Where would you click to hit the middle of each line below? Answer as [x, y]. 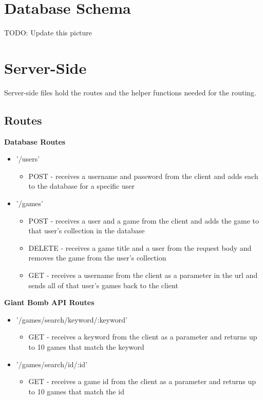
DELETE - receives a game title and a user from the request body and [140, 247]
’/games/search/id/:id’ [52, 364]
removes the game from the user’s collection [97, 258]
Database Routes [35, 141]
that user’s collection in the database [87, 231]
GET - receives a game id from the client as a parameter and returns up [142, 381]
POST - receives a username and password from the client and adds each [143, 176]
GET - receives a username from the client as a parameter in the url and [143, 275]
